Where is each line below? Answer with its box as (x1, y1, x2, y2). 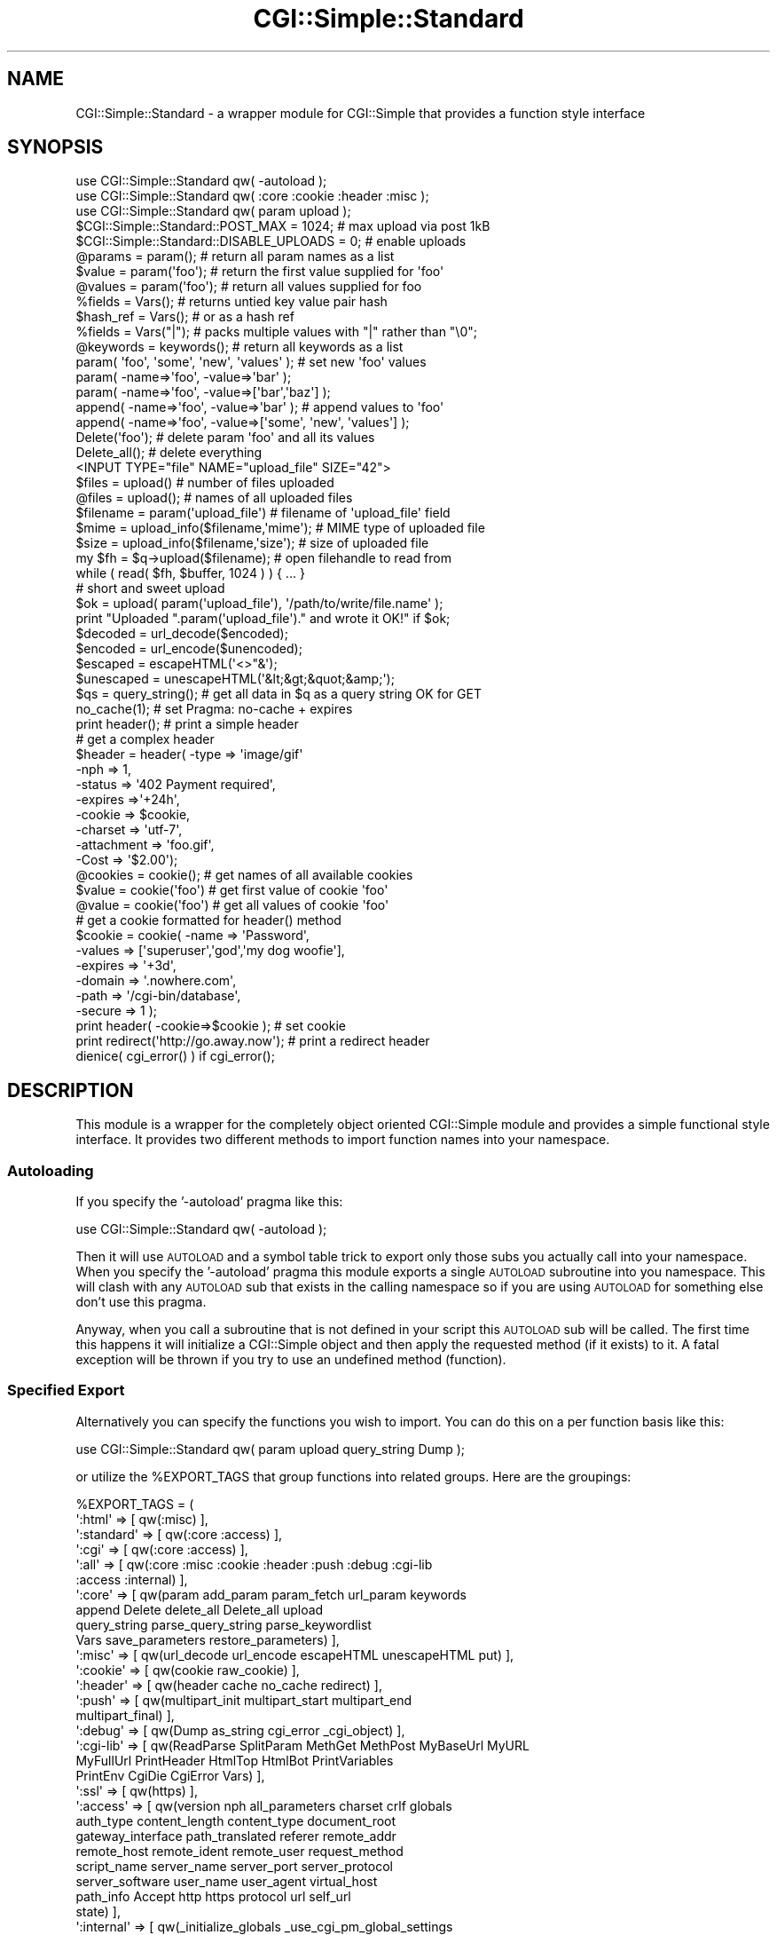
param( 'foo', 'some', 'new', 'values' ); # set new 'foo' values (75, 354, 427, 370)
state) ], (75, 1903, 121, 1919)
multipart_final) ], (75, 1707, 175, 1723)
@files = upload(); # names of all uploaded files (75, 490, 353, 506)
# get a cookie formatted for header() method (75, 912, 341, 928)
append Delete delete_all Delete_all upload (75, 1601, 324, 1617)
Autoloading (7, 1161, 94, 1180)
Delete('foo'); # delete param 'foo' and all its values (75, 430, 375, 446)
